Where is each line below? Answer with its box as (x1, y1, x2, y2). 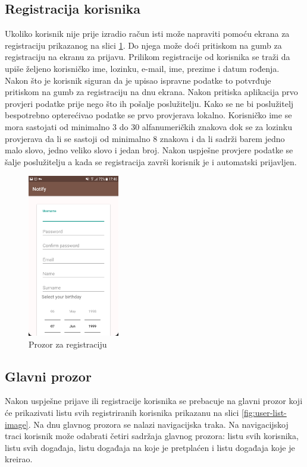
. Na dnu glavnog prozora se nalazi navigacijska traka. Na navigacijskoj (28, 418, 289, 430)
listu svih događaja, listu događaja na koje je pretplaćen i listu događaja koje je (5, 441, 295, 453)
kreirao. (5, 453, 33, 465)
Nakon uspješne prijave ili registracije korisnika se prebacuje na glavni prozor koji (5, 395, 303, 407)
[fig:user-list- (242, 406, 287, 419)
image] (5, 418, 29, 430)
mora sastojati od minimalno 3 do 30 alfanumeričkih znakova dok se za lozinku (5, 120, 292, 132)
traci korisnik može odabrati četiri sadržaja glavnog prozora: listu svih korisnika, (5, 430, 299, 442)
